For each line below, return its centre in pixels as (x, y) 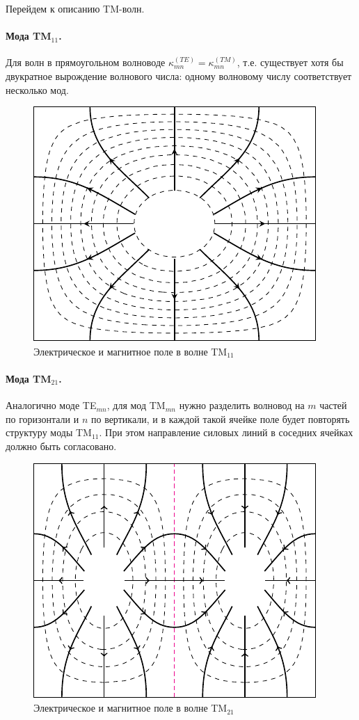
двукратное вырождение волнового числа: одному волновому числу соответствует (179, 75)
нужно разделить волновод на (242, 405)
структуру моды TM (49, 432)
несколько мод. (37, 89)
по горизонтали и (42, 418)
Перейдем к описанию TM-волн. (75, 8)
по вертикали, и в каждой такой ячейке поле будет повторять (220, 418)
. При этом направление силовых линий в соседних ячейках (226, 432)
